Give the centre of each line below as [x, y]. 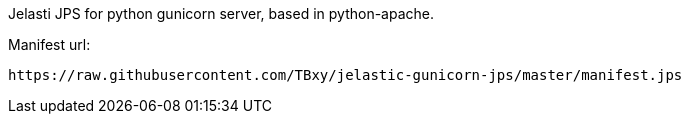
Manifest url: [49, 44]
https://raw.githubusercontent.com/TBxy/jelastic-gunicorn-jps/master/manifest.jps [345, 75]
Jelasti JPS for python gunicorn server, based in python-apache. [221, 13]
